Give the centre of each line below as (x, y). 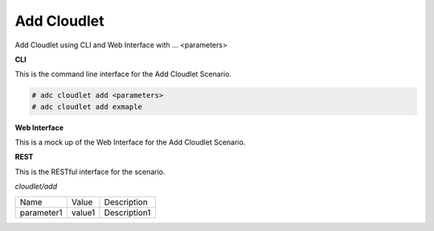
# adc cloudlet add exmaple (87, 107)
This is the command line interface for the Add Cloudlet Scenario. (123, 74)
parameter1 (41, 213)
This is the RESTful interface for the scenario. (90, 172)
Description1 (127, 213)
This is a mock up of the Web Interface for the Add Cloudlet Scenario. (130, 142)
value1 (83, 213)
